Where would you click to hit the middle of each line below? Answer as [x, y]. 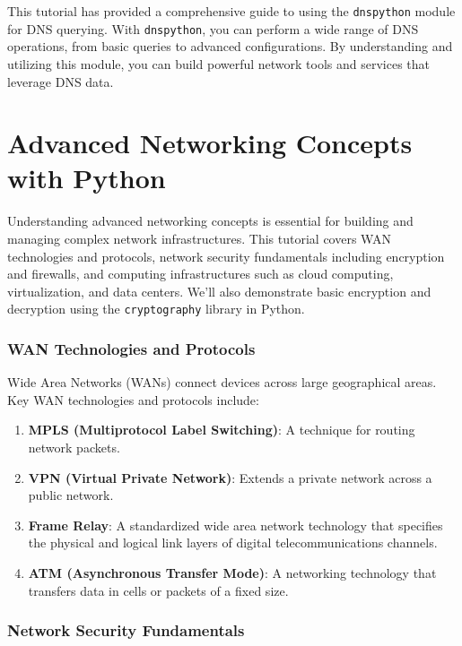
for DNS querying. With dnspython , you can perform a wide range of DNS [213, 28]
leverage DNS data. [61, 81]
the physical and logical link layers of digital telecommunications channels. [233, 543]
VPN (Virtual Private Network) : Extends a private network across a [230, 477]
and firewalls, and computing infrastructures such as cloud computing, [200, 274]
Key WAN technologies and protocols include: [133, 399]
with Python [87, 178]
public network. [71, 495]
